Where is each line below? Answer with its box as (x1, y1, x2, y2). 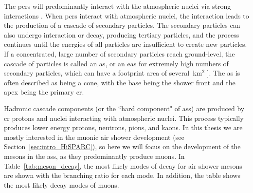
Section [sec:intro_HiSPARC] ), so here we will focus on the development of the (4, 141, 241, 152)
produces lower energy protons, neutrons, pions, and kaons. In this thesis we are (4, 122, 243, 133)
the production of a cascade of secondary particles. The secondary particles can (4, 20, 240, 30)
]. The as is (207, 68, 240, 78)
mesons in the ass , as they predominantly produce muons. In (4, 151, 185, 161)
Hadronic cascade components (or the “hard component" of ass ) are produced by (4, 103, 245, 113)
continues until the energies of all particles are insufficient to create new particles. (4, 39, 247, 49)
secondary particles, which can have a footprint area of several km (4, 68, 202, 78)
